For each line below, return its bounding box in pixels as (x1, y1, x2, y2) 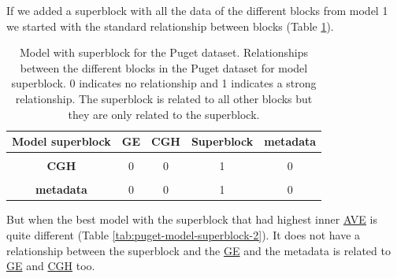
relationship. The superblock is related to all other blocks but (15, 90, 313, 106)
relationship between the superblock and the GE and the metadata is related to (6, 242, 391, 258)
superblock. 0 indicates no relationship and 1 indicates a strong (11, 75, 317, 91)
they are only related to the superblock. (68, 106, 260, 122)
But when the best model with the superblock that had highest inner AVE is (6, 211, 377, 228)
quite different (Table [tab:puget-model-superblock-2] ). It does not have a (6, 227, 361, 243)
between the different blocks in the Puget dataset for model (20, 59, 308, 76)
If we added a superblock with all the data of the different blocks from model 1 (6, 2, 388, 18)
